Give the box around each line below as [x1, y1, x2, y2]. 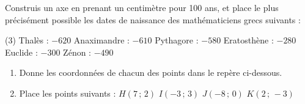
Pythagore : [155, 34, 199, 46]
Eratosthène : [223, 34, 274, 46]
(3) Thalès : [5, 34, 49, 46]
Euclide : [5, 45, 38, 58]
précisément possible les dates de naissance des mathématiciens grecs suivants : [5, 13, 301, 26]
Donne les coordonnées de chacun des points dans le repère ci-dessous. [19, 66, 282, 79]
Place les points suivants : [19, 86, 116, 99]
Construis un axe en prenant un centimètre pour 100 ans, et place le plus [5, 1, 279, 13]
